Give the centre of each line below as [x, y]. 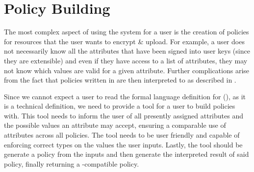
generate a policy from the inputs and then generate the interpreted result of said [127, 154]
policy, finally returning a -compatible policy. [72, 163]
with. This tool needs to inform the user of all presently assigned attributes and [124, 115]
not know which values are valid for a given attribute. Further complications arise [127, 70]
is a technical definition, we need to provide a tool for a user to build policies [120, 106]
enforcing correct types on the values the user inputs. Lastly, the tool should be [123, 144]
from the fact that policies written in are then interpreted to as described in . [120, 80]
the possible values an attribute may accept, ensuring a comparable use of [115, 125]
